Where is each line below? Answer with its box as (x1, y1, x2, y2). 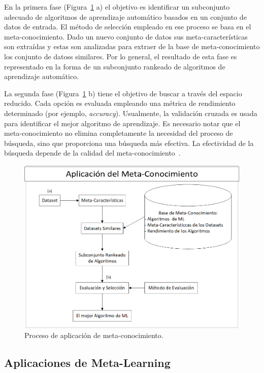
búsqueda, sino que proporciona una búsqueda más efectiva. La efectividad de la (4, 137, 254, 148)
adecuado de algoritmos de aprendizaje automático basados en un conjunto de (4, 11, 247, 22)
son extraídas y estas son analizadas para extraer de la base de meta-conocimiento (4, 41, 260, 52)
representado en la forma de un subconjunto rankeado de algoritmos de (4, 61, 225, 71)
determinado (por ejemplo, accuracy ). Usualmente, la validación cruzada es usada (4, 107, 257, 118)
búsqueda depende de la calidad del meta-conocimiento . (4, 147, 181, 158)
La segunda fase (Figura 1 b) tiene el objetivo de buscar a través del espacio (4, 88, 242, 98)
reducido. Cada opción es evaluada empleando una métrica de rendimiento (4, 98, 236, 108)
